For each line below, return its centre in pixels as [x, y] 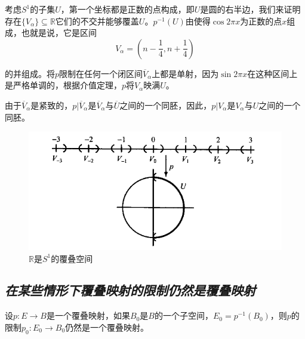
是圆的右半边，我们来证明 [250, 9]
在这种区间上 [272, 73]
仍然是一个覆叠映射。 [107, 327]
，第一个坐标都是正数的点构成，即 [127, 9]
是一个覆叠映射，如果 [88, 315]
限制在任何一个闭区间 [101, 73]
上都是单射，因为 [185, 73]
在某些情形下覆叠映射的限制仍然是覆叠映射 [130, 290]
